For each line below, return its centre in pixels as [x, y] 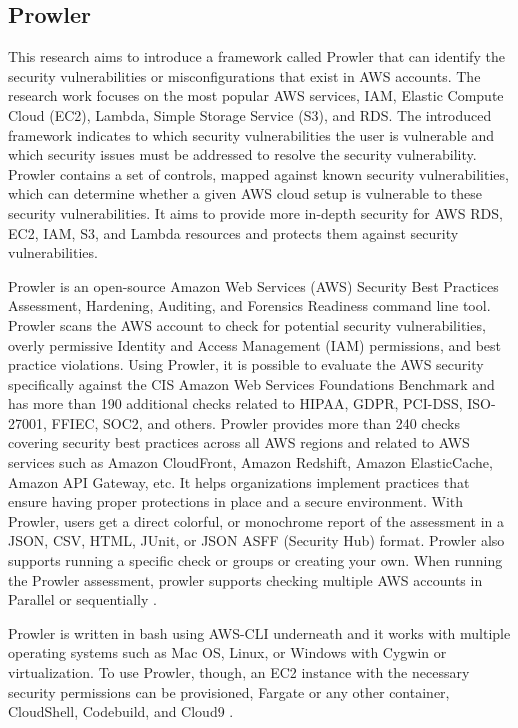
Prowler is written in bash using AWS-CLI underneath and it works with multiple [259, 632]
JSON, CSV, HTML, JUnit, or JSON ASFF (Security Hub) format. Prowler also [256, 540]
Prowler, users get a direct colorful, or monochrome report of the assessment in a [256, 520]
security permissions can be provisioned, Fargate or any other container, [229, 691]
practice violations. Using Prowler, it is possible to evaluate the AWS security [246, 364]
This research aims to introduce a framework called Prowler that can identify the [256, 56]
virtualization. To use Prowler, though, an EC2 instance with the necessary [239, 672]
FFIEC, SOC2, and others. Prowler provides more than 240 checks [255, 422]
